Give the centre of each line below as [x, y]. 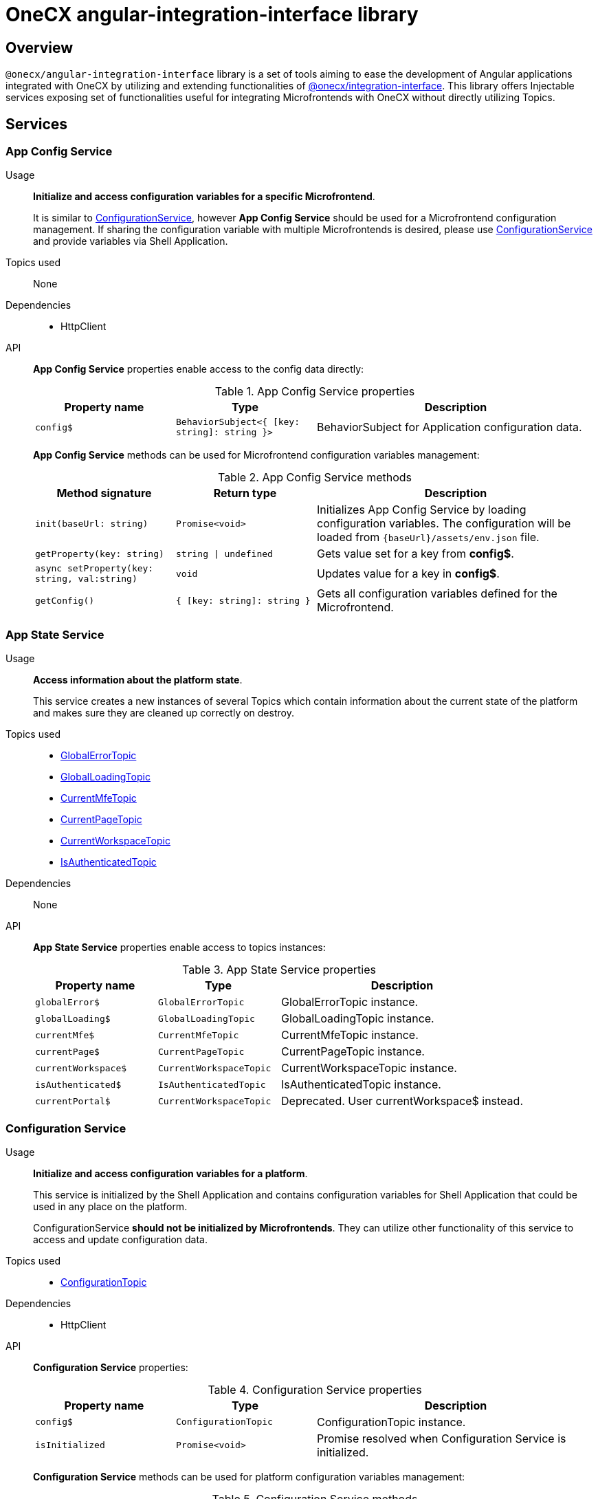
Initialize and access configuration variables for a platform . [170, 1173]
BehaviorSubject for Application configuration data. [450, 427]
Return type [245, 493]
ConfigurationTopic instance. [391, 1422]
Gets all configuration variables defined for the [437, 594]
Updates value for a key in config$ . [408, 574]
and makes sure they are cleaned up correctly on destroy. [164, 713]
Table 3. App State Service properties [279, 970]
